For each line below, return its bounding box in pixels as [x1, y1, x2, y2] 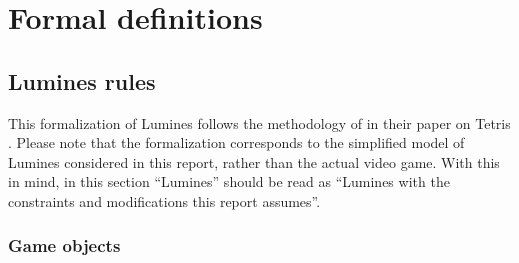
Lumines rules [8, 65, 156, 96]
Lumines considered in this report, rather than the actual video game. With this [8, 151, 500, 172]
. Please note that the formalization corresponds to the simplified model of [8, 132, 465, 153]
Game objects [8, 233, 121, 258]
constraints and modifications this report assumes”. [8, 190, 321, 211]
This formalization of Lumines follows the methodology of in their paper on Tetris [8, 112, 511, 133]
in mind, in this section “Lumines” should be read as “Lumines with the [8, 171, 450, 192]
